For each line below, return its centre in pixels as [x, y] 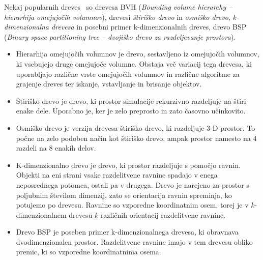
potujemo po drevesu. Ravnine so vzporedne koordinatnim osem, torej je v [132, 205]
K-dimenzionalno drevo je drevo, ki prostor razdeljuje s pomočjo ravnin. [128, 165]
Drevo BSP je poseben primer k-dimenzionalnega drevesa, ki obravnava [127, 232]
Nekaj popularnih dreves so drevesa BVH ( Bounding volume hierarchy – [118, 7]
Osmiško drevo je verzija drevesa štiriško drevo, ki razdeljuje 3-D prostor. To [136, 127]
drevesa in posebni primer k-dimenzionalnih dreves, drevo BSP [149, 27]
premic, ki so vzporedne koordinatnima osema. [89, 252]
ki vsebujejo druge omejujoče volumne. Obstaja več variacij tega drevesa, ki [134, 63]
